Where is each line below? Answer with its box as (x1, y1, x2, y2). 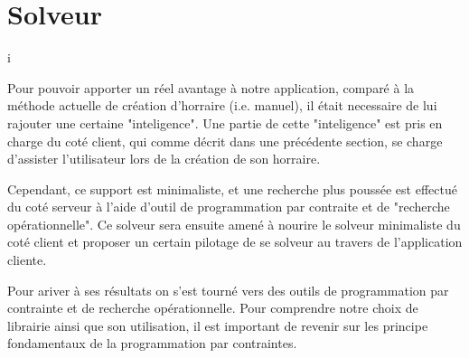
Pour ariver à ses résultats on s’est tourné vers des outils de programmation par (7, 280, 449, 299)
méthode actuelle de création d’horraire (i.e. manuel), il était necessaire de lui (7, 96, 437, 115)
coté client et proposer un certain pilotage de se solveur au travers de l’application (7, 232, 463, 251)
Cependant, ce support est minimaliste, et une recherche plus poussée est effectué (7, 179, 457, 198)
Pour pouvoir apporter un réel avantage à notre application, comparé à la (7, 78, 415, 97)
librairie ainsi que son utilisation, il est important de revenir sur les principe (7, 316, 428, 334)
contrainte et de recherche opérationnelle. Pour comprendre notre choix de (7, 298, 418, 317)
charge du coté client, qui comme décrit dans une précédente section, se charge (7, 131, 443, 150)
